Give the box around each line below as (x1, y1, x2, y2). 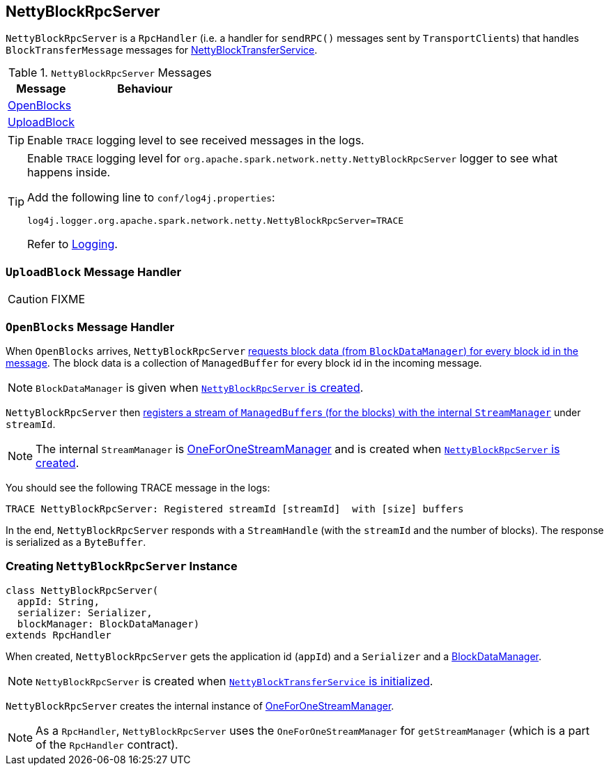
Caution (8, 292, 49, 307)
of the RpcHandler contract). (36, 737, 178, 751)
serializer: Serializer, (17, 606, 153, 618)
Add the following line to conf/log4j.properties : (27, 190, 275, 205)
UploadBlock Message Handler (6, 264, 182, 279)
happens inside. (27, 165, 111, 180)
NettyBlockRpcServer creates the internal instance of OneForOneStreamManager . (6, 699, 394, 712)
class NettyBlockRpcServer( (6, 584, 159, 596)
